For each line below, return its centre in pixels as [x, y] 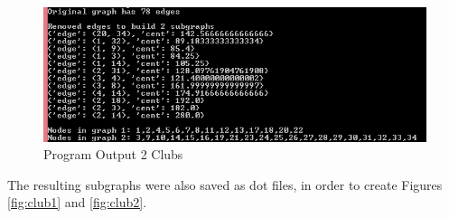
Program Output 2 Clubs [113, 154]
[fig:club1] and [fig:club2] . [77, 202]
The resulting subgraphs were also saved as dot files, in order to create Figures [225, 184]
